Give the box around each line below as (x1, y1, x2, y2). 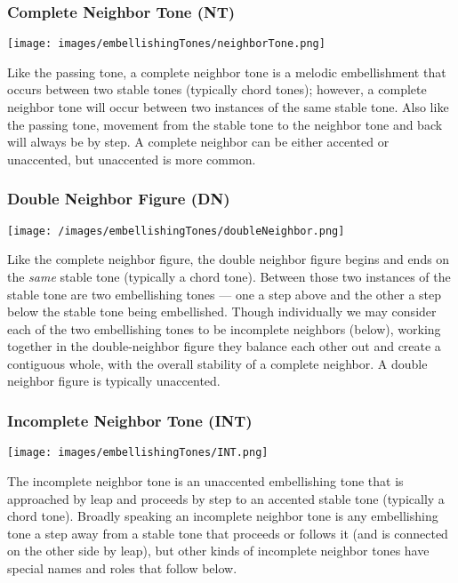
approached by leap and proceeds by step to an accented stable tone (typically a (7, 489, 445, 507)
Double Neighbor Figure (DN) (7, 188, 230, 210)
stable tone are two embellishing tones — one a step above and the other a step (7, 284, 442, 303)
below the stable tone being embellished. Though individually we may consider (7, 302, 437, 321)
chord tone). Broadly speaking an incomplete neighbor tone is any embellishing (7, 507, 438, 525)
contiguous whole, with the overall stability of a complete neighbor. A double (7, 354, 428, 372)
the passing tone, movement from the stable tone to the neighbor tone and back (7, 115, 443, 133)
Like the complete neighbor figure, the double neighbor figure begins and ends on (7, 250, 450, 268)
